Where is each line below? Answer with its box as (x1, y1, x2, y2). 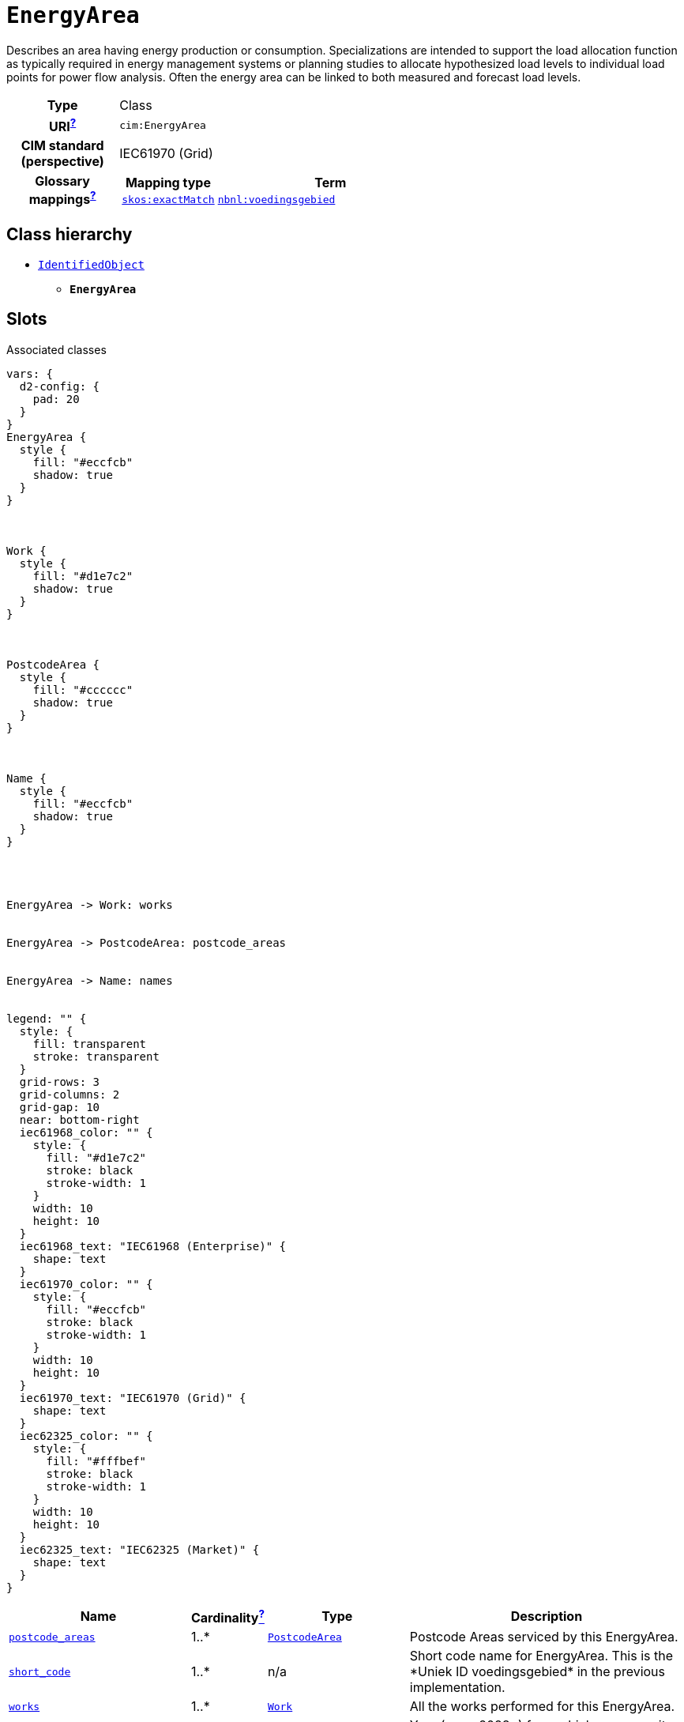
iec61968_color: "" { (19, 1125, 153, 1139)
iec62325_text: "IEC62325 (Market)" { (19, 1543, 260, 1556)
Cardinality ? (190, 1607, 265, 1626)
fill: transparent (32, 1037, 147, 1050)
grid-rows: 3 (19, 1075, 100, 1088)
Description (510, 1608, 583, 1625)
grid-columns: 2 (19, 1087, 120, 1101)
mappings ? (28, 188, 96, 208)
